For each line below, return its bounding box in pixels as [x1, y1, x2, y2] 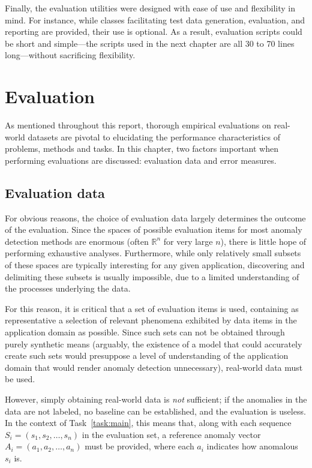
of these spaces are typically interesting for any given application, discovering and [5, 259, 305, 271]
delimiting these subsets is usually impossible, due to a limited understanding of [5, 270, 299, 283]
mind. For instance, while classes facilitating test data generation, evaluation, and [5, 13, 305, 26]
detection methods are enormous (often [5, 235, 149, 247]
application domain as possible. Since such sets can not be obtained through [5, 326, 285, 338]
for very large [163, 235, 213, 247]
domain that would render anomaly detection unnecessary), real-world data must [5, 361, 303, 373]
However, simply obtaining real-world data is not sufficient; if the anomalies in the [5, 392, 307, 405]
